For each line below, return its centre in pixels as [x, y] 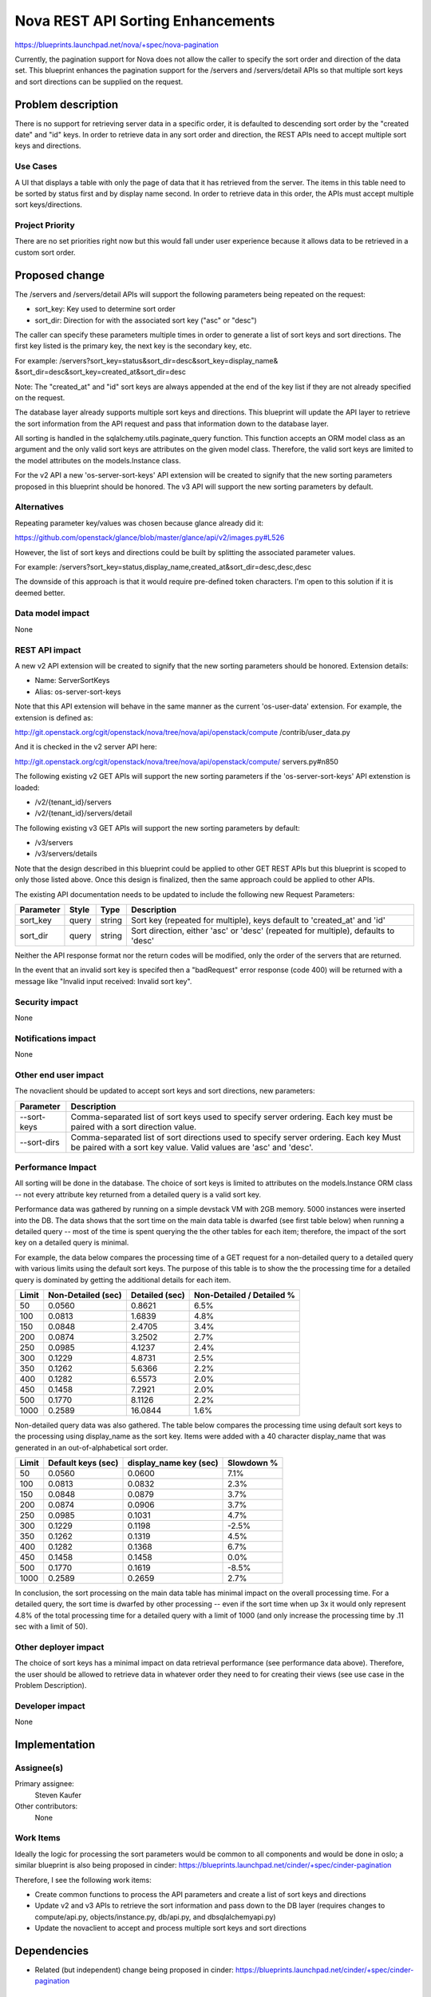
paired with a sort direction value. [134, 1126]
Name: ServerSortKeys [72, 681]
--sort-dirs [40, 1142]
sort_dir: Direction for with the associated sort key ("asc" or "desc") [146, 320]
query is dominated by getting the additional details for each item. [123, 1280]
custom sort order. [45, 252]
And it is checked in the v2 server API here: [86, 747]
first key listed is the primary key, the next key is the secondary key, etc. [133, 346]
